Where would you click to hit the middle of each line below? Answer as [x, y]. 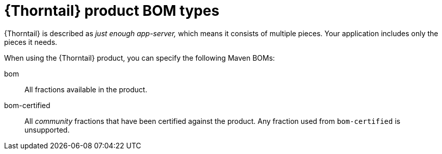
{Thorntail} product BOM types [112, 11]
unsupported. [47, 130]
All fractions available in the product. [86, 89]
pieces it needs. [31, 42]
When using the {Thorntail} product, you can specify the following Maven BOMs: [140, 58]
